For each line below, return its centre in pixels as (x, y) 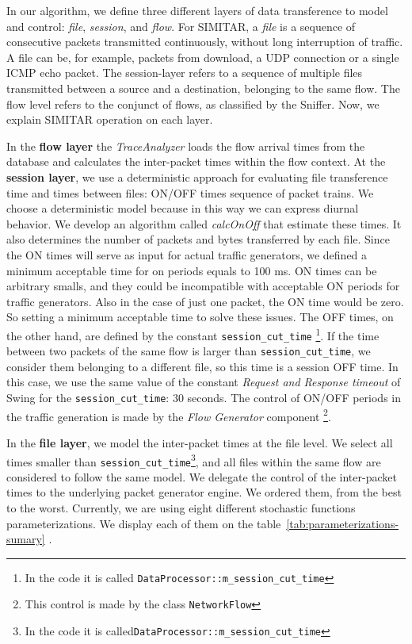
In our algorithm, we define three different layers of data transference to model (197, 10)
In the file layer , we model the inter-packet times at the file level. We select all (200, 442)
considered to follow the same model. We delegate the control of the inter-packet (202, 476)
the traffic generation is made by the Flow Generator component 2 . (169, 415)
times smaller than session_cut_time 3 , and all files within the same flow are (194, 460)
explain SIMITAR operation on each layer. (110, 119)
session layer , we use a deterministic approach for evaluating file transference (197, 176)
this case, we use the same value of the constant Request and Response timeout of (204, 382)
